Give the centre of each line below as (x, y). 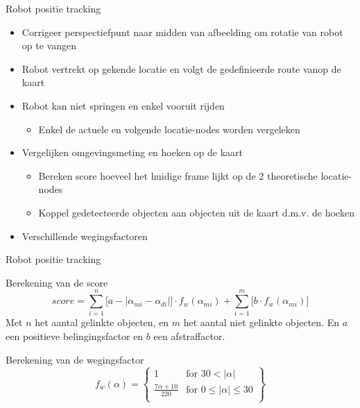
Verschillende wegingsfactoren (85, 236)
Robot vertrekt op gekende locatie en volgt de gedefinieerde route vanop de (181, 68)
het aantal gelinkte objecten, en (102, 322)
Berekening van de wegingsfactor (75, 359)
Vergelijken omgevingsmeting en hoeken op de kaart (132, 152)
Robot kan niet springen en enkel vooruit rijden (123, 105)
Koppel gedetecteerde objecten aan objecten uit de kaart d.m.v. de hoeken (197, 212)
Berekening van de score (57, 282)
